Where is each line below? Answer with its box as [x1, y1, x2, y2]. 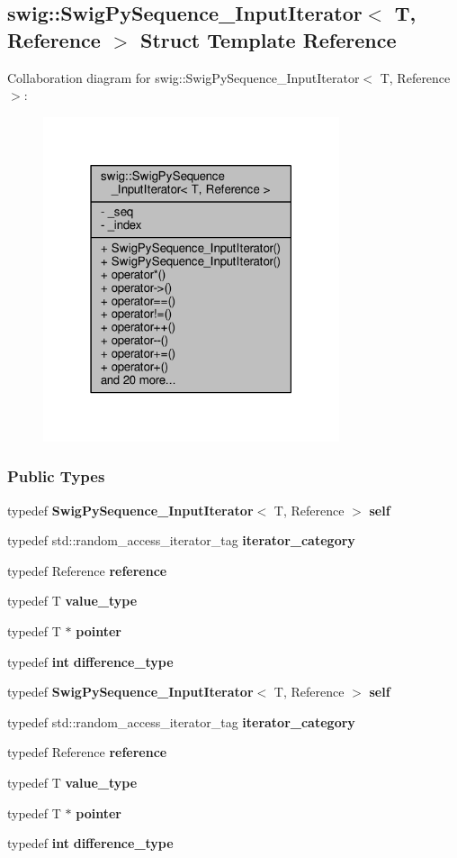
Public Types [7, 465, 105, 488]
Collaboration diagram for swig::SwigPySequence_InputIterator [7, 68, 360, 87]
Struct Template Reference [139, 25, 397, 53]
